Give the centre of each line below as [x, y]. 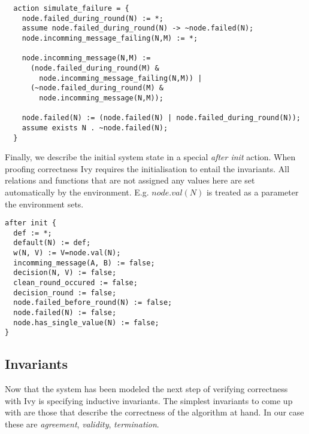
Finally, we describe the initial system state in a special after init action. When [150, 157]
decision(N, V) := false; [65, 273]
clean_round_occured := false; [75, 283]
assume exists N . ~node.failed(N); [95, 128]
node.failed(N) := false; [65, 313]
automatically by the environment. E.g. [77, 192]
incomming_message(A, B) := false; [84, 263]
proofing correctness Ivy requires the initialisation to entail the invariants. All [147, 168]
